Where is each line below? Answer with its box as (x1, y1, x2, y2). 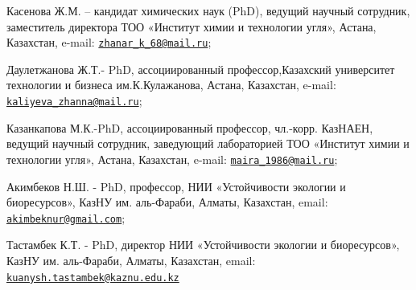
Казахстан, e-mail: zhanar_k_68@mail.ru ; (6, 34, 212, 51)
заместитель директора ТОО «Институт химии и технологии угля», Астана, (6, 18, 377, 35)
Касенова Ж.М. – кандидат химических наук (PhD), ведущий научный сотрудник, (6, 2, 410, 18)
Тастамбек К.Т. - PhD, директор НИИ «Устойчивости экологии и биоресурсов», (6, 236, 400, 253)
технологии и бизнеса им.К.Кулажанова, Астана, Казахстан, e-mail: (6, 76, 336, 93)
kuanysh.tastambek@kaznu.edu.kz (6, 272, 179, 284)
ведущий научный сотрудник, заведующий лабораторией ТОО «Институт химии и (6, 135, 410, 152)
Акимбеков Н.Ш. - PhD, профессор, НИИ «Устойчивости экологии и (6, 178, 346, 194)
